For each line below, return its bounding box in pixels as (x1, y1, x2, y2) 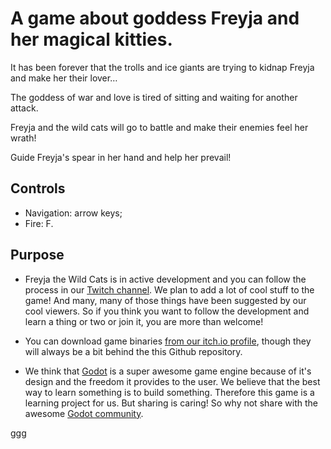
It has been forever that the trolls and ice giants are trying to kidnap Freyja (10, 61, 315, 73)
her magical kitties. (10, 28, 173, 51)
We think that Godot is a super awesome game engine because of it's (24, 365, 312, 377)
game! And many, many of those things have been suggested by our (24, 294, 307, 306)
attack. (10, 102, 39, 114)
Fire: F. (24, 217, 54, 229)
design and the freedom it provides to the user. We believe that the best (24, 375, 321, 387)
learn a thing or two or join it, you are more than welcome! (24, 315, 264, 327)
